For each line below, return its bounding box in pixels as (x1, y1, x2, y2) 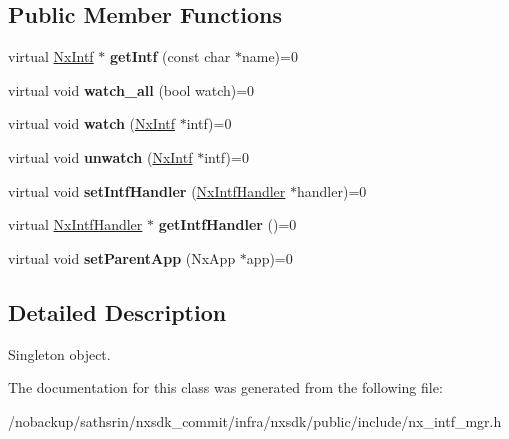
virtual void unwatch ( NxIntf (8, 146, 193, 167)
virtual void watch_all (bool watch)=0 (8, 79, 255, 100)
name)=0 (241, 46, 298, 67)
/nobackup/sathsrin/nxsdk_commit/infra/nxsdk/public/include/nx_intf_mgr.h (8, 410, 502, 431)
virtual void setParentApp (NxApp (8, 247, 236, 268)
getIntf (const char (109, 46, 231, 67)
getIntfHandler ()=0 (158, 214, 297, 235)
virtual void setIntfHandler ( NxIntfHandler (8, 180, 286, 201)
